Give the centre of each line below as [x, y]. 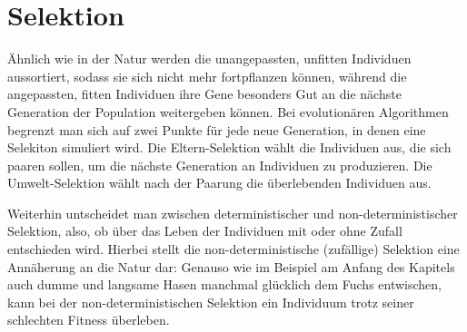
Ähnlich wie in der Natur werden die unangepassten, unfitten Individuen [209, 59]
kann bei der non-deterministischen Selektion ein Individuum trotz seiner [211, 302]
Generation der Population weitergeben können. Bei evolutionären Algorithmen [228, 111]
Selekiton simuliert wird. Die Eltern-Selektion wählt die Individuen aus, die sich [229, 147]
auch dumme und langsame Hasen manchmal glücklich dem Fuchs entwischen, [225, 284]
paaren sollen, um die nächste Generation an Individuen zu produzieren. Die [220, 165]
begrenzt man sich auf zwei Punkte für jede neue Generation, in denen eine [217, 129]
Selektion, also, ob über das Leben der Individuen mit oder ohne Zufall [205, 231]
